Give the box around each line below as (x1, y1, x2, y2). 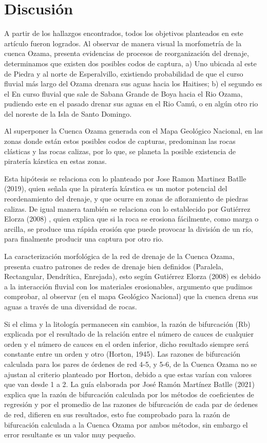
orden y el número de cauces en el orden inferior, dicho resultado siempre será (4, 338, 249, 349)
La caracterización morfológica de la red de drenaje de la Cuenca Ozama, (4, 251, 235, 261)
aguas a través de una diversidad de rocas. (4, 301, 137, 311)
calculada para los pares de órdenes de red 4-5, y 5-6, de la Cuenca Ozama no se (4, 358, 257, 369)
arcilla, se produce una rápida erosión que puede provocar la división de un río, (4, 223, 253, 234)
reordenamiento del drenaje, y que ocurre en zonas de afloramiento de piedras (4, 193, 249, 204)
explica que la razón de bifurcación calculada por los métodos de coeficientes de (4, 389, 254, 399)
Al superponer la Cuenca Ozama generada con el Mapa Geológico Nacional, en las (4, 125, 263, 136)
